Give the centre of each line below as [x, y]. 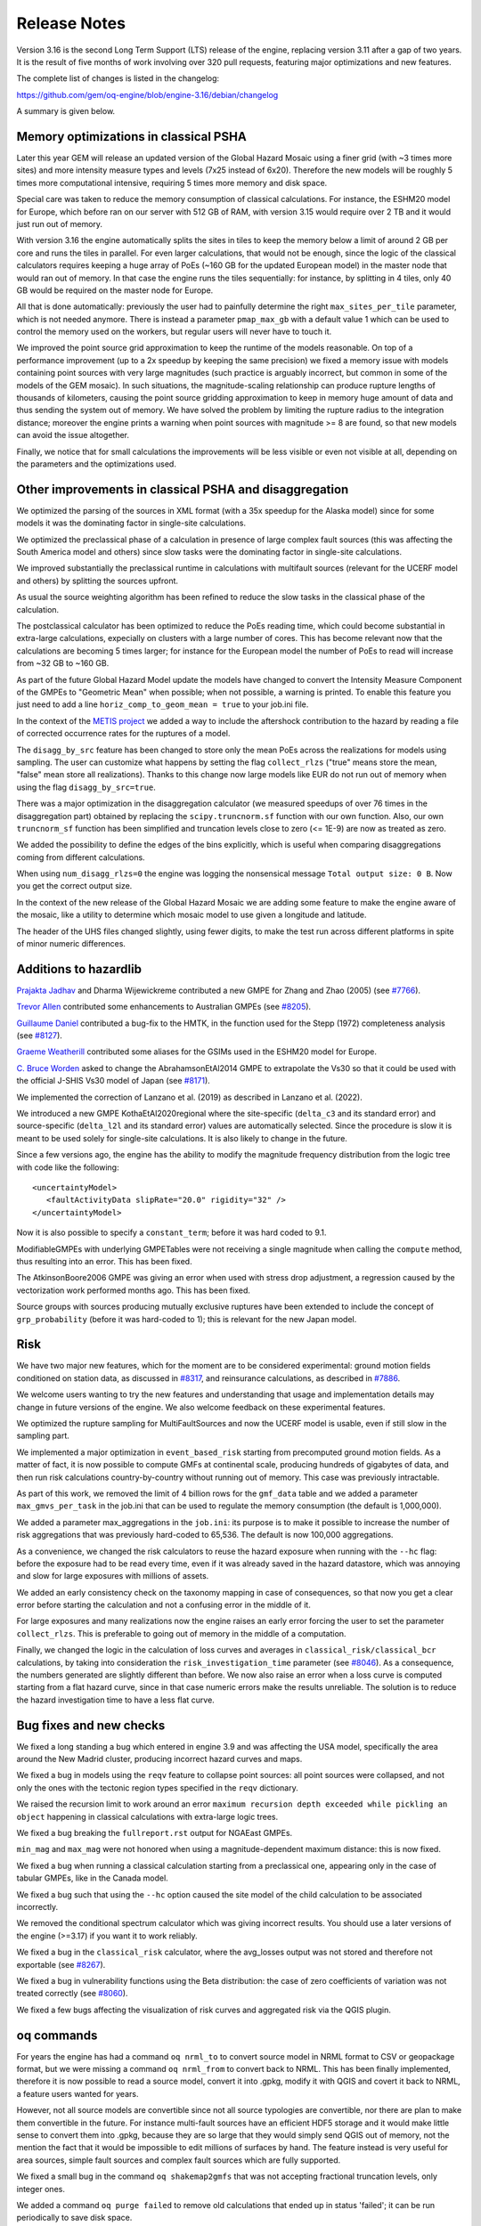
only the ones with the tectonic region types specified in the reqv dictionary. [157, 1787]
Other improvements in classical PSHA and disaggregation [183, 489]
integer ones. [41, 2189]
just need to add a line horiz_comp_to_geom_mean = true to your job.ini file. [163, 704]
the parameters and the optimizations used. [97, 464]
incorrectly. [37, 1907]
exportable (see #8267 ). [61, 1964]
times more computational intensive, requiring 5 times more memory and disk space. [172, 183]
